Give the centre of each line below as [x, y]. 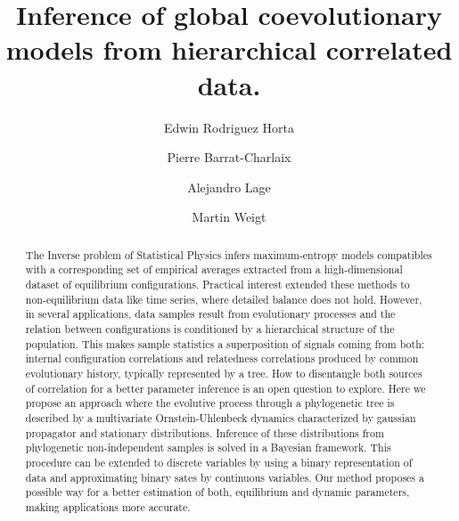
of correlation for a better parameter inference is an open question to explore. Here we [225, 388]
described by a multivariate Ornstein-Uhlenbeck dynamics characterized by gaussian [221, 417]
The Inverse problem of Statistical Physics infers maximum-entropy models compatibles [229, 254]
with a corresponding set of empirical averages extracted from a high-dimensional [214, 269]
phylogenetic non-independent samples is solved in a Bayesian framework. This [208, 448]
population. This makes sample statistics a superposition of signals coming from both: [225, 343]
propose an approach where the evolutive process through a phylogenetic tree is [210, 403]
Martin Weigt [229, 217]
